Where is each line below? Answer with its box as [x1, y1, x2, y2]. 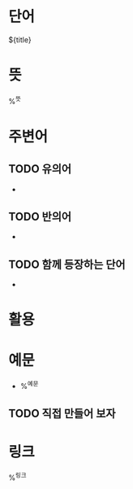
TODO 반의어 [8, 209, 71, 224]
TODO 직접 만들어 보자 [8, 407, 116, 421]
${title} [8, 34, 32, 45]
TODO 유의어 [8, 162, 71, 176]
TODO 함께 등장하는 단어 [8, 257, 126, 271]
